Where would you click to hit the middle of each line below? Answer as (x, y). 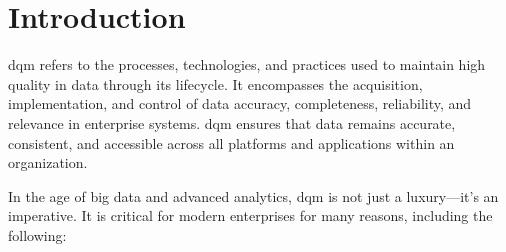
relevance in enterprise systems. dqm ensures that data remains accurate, (232, 122)
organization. (48, 162)
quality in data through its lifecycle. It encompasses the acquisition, (215, 83)
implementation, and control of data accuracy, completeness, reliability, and (240, 103)
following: (37, 234)
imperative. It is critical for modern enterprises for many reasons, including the (250, 215)
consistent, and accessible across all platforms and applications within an (231, 142)
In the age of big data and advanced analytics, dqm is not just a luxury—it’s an (253, 195)
